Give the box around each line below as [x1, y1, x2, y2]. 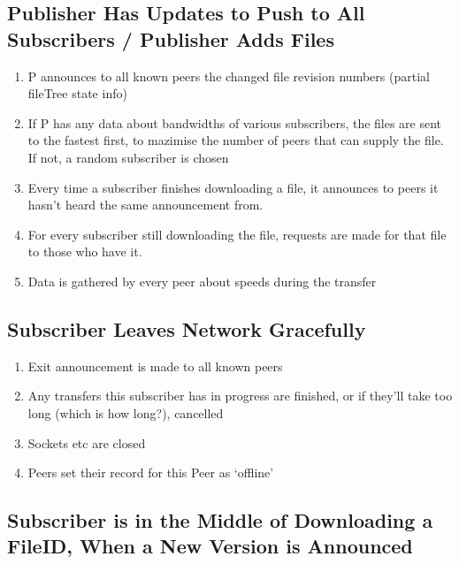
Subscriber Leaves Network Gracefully [7, 315, 366, 342]
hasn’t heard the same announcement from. [27, 195, 264, 214]
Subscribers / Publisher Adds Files [7, 25, 334, 52]
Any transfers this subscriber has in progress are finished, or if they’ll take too [27, 386, 453, 405]
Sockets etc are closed [27, 433, 146, 452]
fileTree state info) [27, 84, 127, 103]
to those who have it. [27, 242, 142, 261]
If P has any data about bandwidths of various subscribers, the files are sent [27, 113, 442, 132]
